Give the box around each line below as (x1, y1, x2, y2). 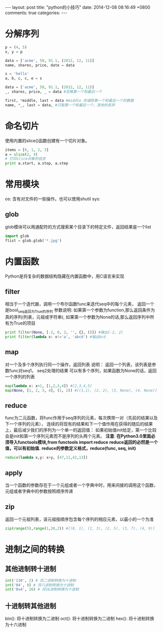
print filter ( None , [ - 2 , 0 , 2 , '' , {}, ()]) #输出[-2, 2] (5, 330, 124, 335)
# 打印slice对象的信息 (5, 156, 46, 161)
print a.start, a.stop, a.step (5, 161, 68, 166)
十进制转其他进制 (5, 602, 56, 610)
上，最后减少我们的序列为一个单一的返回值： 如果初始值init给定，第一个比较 (5, 427, 157, 433)
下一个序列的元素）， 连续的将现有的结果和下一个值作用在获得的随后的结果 (5, 421, 153, 427)
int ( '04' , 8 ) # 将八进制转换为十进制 (5, 582, 74, 588)
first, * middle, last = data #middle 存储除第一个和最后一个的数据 (5, 98, 134, 103)
